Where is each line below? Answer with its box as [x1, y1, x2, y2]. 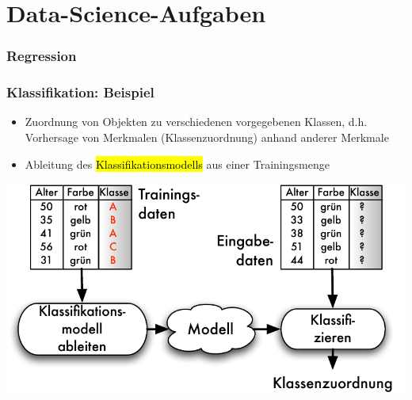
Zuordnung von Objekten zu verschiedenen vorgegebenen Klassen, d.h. [25, 113, 368, 130]
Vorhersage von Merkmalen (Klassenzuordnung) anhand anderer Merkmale [25, 129, 389, 146]
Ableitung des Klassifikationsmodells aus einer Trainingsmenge [25, 155, 330, 172]
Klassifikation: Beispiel [6, 82, 154, 102]
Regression [6, 46, 77, 66]
